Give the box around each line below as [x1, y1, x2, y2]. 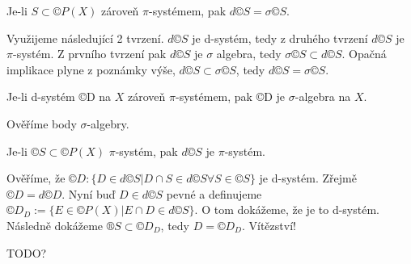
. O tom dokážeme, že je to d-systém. [194, 201, 379, 218]
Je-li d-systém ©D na [6, 88, 112, 105]
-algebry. [87, 115, 129, 132]
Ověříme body [6, 115, 77, 132]
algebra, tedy [216, 45, 282, 62]
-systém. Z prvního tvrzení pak [12, 45, 167, 62]
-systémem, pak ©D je [175, 88, 286, 105]
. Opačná [341, 45, 387, 62]
